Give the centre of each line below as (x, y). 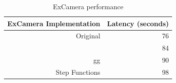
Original (88, 36)
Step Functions (78, 72)
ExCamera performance (88, 6)
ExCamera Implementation (54, 23)
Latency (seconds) (138, 23)
